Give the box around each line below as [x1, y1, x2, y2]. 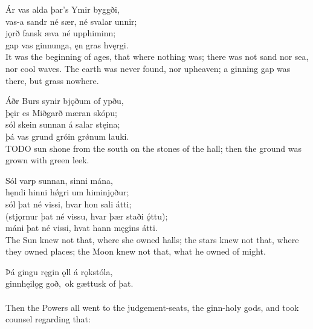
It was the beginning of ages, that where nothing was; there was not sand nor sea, [5, 50, 309, 63]
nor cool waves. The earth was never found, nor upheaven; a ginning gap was [5, 62, 291, 74]
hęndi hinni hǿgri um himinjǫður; [5, 186, 129, 198]
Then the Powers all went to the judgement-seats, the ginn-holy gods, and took [5, 301, 299, 313]
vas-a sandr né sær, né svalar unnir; [5, 15, 137, 27]
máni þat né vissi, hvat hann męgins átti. [5, 221, 158, 234]
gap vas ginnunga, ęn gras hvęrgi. [5, 38, 129, 51]
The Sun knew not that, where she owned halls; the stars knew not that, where [5, 233, 299, 246]
